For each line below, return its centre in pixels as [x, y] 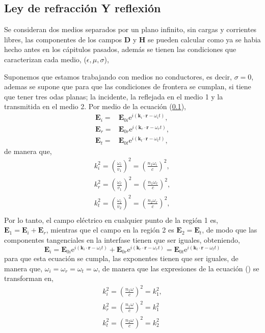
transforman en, [29, 278]
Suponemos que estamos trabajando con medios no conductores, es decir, [118, 76]
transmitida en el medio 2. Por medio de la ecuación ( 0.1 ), [95, 106]
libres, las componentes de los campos [63, 39]
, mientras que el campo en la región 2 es [110, 230]
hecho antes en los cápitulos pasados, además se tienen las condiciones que [120, 49]
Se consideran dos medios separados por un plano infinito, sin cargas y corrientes [130, 29]
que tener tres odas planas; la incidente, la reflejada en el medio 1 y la [114, 96]
